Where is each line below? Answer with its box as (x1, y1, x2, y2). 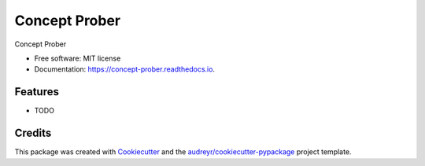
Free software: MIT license (34, 53, 121, 63)
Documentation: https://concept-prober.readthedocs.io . (34, 65, 216, 74)
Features (14, 85, 59, 98)
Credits (14, 127, 52, 140)
